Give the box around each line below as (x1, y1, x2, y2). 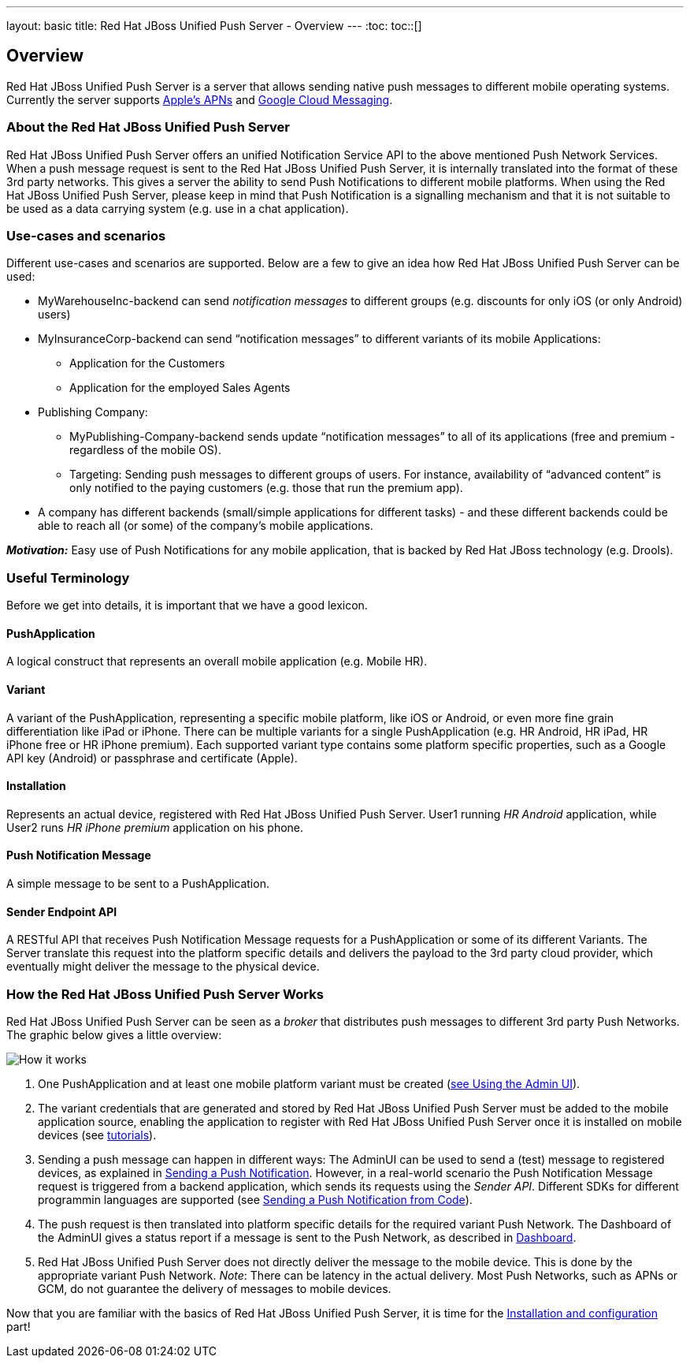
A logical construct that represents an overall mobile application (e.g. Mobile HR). (6, 654, 428, 669)
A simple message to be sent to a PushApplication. (6, 876, 269, 890)
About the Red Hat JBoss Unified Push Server (6, 119, 291, 136)
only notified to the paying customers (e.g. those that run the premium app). (69, 481, 463, 495)
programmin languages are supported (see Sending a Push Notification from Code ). (38, 1192, 473, 1206)
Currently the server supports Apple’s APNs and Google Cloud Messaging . (6, 92, 393, 106)
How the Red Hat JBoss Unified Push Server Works (6, 986, 324, 1002)
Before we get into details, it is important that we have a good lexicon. (6, 598, 368, 613)
